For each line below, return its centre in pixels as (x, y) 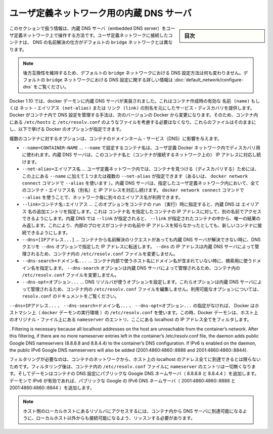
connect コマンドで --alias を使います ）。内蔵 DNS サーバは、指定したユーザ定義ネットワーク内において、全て (141, 183)
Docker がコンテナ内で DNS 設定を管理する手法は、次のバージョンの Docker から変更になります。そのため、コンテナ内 (134, 115)
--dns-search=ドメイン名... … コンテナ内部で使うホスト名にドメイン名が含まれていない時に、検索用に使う (137, 261)
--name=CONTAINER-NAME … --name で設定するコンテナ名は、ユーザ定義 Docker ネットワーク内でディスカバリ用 (141, 148)
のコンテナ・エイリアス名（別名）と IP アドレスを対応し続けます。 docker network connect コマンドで (133, 190)
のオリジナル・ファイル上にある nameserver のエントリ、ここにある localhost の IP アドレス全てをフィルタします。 (130, 320)
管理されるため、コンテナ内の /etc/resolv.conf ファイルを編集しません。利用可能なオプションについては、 (146, 289)
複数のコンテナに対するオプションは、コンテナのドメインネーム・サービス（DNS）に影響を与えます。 (116, 138)
